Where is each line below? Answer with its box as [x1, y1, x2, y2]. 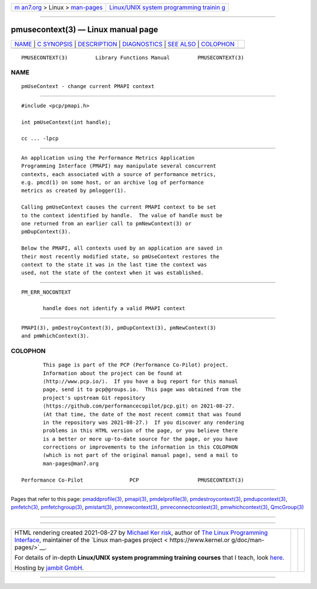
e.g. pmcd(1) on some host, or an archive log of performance [21, 179, 204, 186]
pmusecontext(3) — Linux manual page [11, 25, 158, 35]
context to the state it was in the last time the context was [21, 261, 207, 268]
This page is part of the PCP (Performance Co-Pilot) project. [43, 362, 229, 368]
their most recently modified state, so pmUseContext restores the [21, 253, 220, 260]
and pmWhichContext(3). [21, 332, 90, 339]
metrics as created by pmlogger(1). [21, 187, 127, 194]
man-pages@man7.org [43, 460, 99, 467]
